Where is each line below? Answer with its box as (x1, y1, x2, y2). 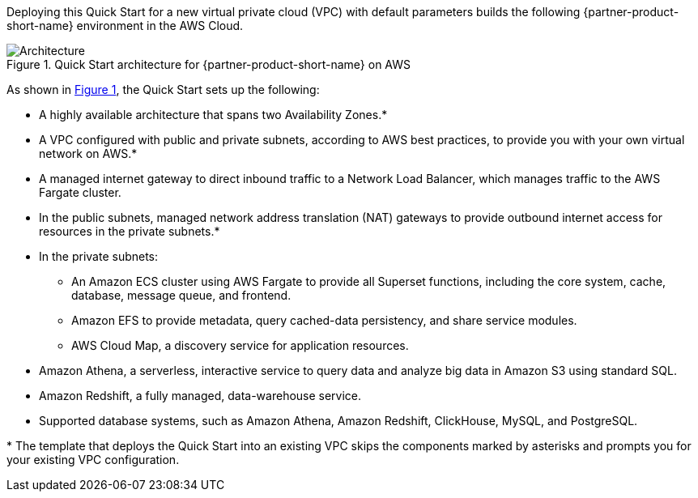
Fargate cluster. (39, 185, 121, 199)
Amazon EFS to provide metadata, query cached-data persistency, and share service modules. (71, 313, 577, 327)
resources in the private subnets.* (39, 224, 220, 238)
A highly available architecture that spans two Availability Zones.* (39, 108, 388, 121)
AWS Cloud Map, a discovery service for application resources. (71, 338, 409, 352)
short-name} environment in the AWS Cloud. (6, 19, 244, 32)
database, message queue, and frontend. (71, 288, 292, 302)
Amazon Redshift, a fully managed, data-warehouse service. (39, 389, 362, 402)
